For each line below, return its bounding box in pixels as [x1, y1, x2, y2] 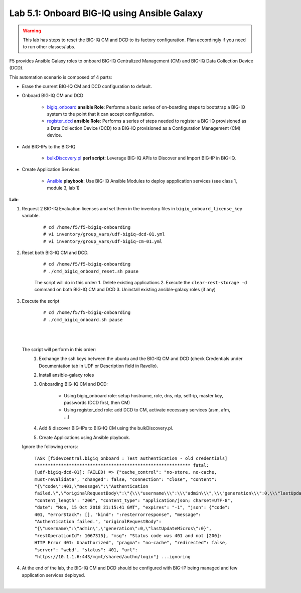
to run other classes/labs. [23, 44, 76, 50]
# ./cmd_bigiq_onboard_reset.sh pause [43, 268, 139, 274]
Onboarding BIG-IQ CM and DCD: [39, 381, 108, 387]
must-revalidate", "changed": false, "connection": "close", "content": [34, 476, 217, 482]
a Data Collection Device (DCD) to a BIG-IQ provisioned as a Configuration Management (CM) [47, 125, 241, 131]
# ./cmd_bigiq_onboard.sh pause [43, 317, 123, 322]
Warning [23, 28, 41, 34]
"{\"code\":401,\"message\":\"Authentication [34, 483, 148, 489]
